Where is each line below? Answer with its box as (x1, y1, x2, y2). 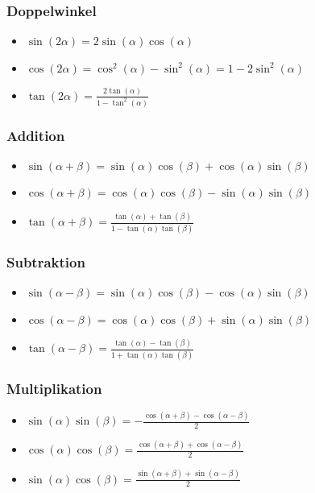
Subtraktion (6, 251, 85, 271)
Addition (6, 125, 65, 145)
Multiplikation (6, 378, 102, 398)
